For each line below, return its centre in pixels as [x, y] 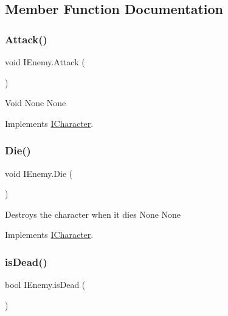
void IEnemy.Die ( [39, 173]
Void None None [36, 103]
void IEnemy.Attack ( [45, 62]
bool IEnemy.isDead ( [45, 285]
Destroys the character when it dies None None [93, 214]
